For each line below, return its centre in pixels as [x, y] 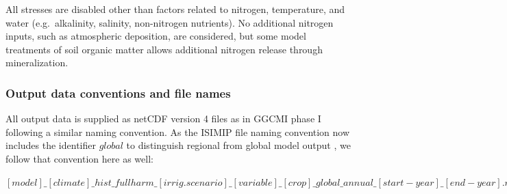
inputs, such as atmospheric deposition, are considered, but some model [156, 36]
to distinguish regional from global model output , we [238, 145]
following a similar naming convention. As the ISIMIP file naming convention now [178, 131]
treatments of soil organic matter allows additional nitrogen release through [164, 49]
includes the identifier [51, 145]
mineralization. [37, 63]
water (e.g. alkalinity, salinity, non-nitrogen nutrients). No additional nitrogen [170, 22]
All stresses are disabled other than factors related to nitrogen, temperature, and [175, 9]
